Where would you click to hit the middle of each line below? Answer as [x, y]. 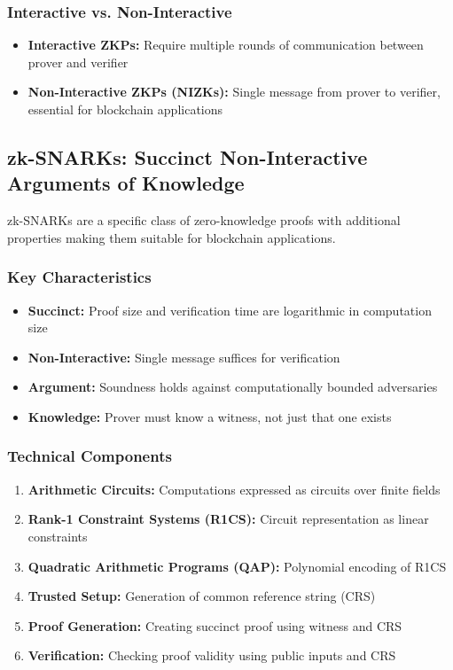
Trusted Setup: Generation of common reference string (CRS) [202, 596]
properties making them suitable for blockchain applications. [172, 237]
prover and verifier [78, 62]
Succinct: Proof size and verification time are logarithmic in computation [230, 310]
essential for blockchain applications [125, 109]
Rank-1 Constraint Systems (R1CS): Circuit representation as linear [228, 519]
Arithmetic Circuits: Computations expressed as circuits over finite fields [234, 489]
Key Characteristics [79, 277]
